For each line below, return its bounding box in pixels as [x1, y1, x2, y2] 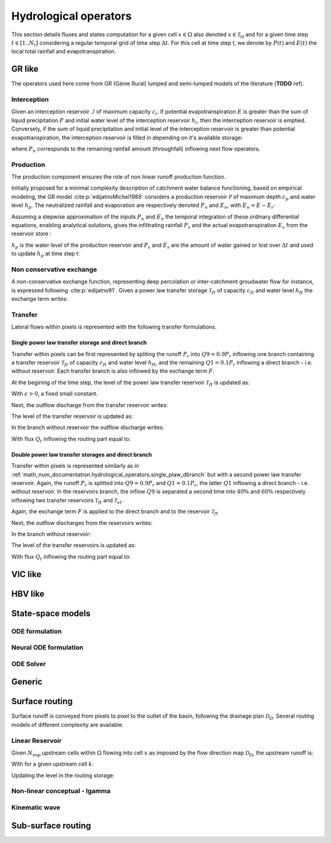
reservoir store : [11, 230, 52, 238]
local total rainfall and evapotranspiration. [11, 48, 116, 55]
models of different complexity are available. [11, 721, 124, 728]
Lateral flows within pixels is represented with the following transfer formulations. [11, 323, 217, 331]
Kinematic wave [11, 803, 61, 812]
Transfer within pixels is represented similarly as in [11, 462, 139, 470]
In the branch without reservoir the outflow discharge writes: [11, 424, 165, 431]
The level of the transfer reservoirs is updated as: [11, 542, 136, 549]
